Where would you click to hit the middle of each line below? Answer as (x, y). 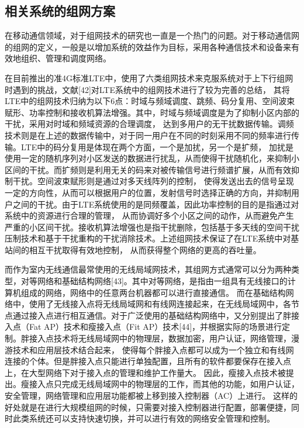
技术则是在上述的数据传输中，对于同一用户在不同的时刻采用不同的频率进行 (148, 135)
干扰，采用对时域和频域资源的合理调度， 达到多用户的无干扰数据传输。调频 (149, 124)
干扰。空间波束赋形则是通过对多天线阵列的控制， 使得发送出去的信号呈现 (153, 181)
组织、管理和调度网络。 (66, 58)
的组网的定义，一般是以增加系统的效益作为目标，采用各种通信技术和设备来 (148, 46)
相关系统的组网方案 (60, 11)
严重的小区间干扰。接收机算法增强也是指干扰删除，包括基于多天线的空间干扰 (152, 227)
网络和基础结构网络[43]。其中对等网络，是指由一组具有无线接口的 (162, 281)
